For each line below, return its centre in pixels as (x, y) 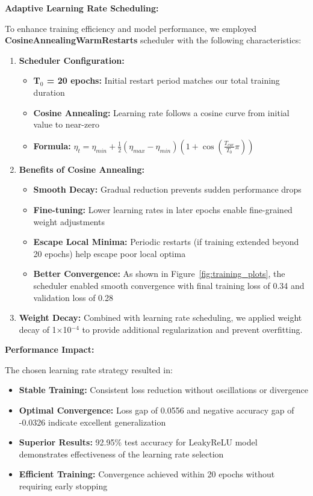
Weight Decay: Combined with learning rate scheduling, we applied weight (160, 318)
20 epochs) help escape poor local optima (110, 253)
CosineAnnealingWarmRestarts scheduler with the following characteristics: (153, 40)
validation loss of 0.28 (73, 297)
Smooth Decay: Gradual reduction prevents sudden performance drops (167, 189)
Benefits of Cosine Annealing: (82, 169)
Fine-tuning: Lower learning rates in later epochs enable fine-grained (163, 209)
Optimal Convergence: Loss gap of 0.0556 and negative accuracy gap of (156, 410)
